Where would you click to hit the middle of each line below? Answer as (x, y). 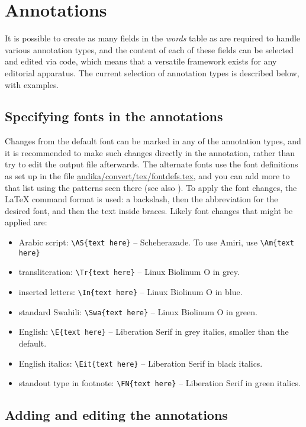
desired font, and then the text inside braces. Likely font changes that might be (149, 210)
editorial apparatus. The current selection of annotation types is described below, (152, 72)
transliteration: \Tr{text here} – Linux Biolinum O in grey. (129, 272)
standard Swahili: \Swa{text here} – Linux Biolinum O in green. (138, 311)
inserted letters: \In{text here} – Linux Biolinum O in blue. (131, 292)
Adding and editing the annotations (116, 415)
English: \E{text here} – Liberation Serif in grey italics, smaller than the (154, 331)
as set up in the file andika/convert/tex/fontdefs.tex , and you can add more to (147, 176)
